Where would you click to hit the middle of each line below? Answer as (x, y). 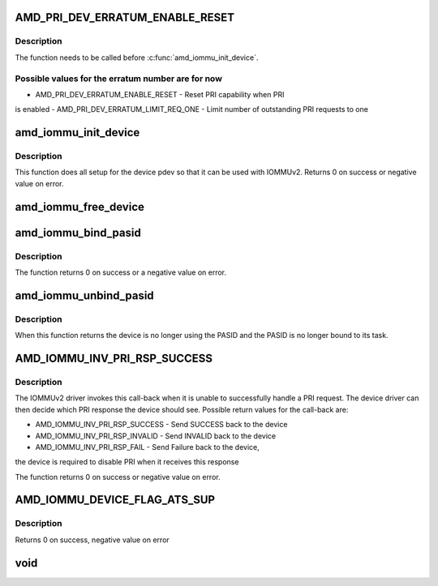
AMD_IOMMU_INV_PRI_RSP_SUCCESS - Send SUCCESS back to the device (161, 425)
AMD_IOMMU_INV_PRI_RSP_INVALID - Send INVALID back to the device (155, 436)
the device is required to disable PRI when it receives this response (127, 462)
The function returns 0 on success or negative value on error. (118, 477)
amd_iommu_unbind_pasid (84, 295)
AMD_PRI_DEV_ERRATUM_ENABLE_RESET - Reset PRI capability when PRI (160, 94)
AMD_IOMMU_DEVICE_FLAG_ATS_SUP (115, 500)
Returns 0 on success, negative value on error (92, 540)
